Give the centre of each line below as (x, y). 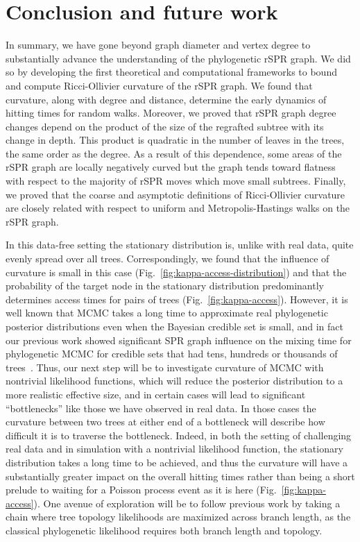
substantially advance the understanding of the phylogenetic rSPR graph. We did (178, 58)
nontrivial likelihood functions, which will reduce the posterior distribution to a (174, 381)
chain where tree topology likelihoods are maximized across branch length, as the (178, 517)
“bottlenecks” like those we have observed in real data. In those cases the (161, 408)
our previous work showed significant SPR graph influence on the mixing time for (179, 340)
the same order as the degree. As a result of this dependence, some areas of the (174, 153)
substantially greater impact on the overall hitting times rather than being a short (180, 476)
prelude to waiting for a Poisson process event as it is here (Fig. (141, 490)
